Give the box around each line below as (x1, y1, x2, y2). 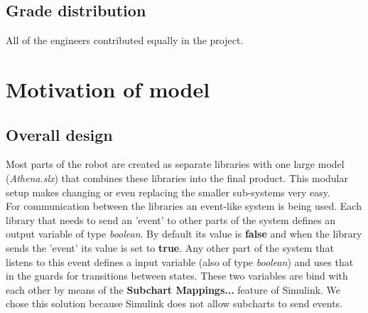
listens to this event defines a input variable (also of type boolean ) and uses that (6, 254, 354, 269)
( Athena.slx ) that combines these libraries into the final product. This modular (6, 170, 349, 185)
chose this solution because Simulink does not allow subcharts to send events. (6, 296, 342, 311)
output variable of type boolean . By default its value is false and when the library (6, 226, 362, 241)
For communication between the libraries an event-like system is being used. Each (6, 198, 362, 213)
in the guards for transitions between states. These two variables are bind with (6, 268, 348, 283)
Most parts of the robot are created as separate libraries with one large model (6, 156, 345, 171)
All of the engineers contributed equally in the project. (6, 33, 244, 48)
